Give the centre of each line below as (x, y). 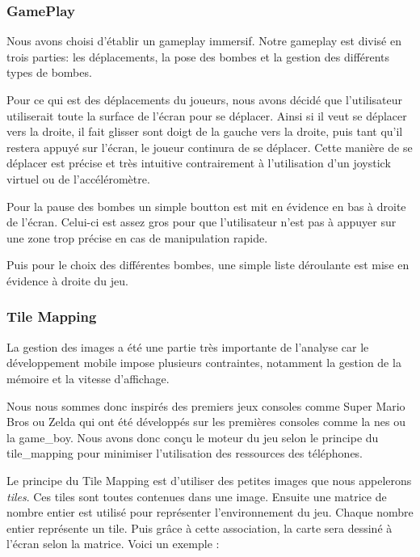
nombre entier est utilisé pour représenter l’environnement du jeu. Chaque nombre (210, 512)
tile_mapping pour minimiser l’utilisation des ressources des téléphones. (185, 453)
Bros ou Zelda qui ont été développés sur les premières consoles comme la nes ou (206, 422)
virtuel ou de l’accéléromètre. (78, 178)
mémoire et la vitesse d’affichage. (88, 378)
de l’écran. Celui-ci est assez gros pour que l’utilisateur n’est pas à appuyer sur (202, 222)
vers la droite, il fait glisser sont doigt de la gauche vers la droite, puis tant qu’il (205, 131)
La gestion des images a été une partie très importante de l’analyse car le (188, 346)
